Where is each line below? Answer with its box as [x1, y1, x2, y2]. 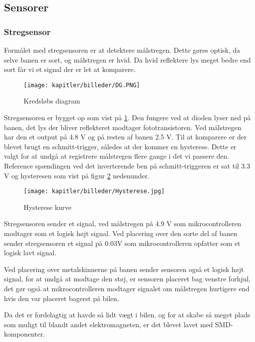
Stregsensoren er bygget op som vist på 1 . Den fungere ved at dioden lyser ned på [4, 112, 251, 123]
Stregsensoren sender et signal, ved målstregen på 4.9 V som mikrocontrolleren [4, 218, 242, 229]
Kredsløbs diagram [24, 96, 80, 106]
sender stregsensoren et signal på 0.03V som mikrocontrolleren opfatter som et [4, 238, 241, 248]
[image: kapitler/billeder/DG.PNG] [24, 81, 140, 89]
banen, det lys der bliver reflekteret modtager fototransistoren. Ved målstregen [4, 122, 242, 132]
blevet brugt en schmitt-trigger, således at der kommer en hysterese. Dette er [4, 141, 237, 151]
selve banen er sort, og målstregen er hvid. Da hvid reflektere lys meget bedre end [4, 54, 251, 65]
